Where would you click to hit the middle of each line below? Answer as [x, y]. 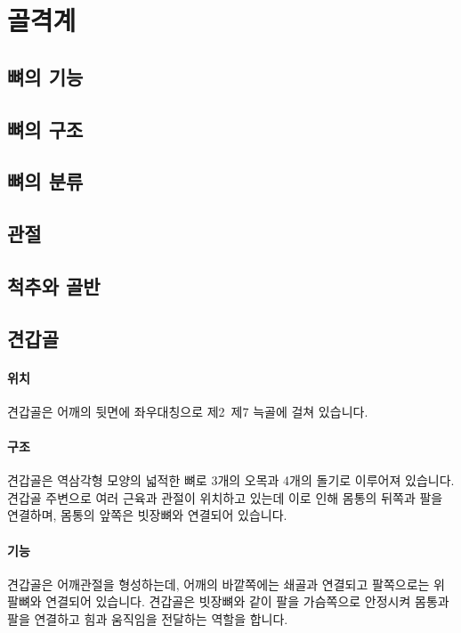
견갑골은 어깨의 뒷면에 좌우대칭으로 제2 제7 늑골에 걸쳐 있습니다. [188, 411]
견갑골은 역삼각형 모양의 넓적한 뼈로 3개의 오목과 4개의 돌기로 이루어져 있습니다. [231, 480]
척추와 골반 [54, 285]
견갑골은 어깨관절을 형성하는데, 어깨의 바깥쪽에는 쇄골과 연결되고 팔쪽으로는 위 [226, 584]
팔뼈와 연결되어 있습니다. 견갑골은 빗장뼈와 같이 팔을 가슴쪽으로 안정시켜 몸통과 [228, 601]
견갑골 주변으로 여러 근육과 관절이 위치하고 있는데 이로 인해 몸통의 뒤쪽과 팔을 [225, 497]
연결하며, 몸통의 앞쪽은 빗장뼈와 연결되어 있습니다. [147, 515]
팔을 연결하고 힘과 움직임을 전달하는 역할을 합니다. [148, 619]
